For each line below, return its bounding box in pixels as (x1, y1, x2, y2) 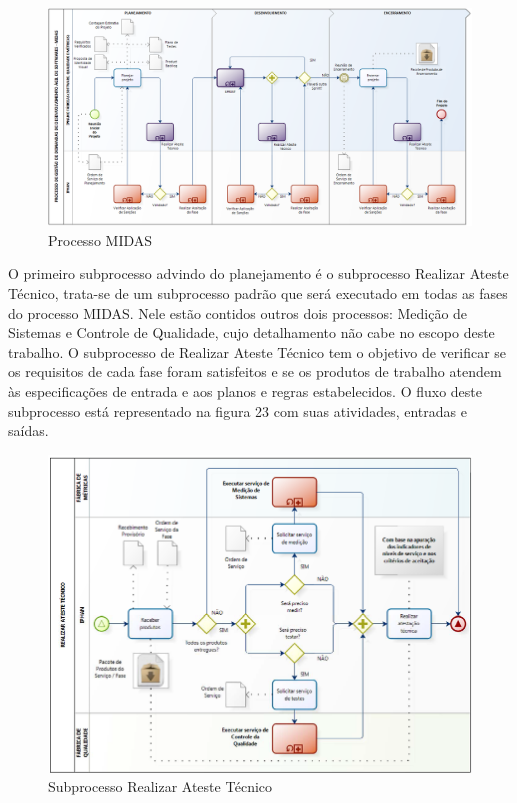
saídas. (8, 420, 49, 441)
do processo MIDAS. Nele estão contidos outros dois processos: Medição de (8, 302, 468, 323)
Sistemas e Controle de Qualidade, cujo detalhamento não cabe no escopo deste (8, 322, 495, 343)
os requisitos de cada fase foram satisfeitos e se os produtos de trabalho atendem (8, 361, 502, 382)
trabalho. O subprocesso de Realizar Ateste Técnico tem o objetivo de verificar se (8, 341, 507, 362)
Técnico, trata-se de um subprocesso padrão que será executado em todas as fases (8, 282, 508, 303)
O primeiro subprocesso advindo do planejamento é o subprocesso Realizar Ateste (8, 263, 509, 284)
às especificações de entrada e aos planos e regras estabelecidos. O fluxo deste (8, 380, 482, 401)
